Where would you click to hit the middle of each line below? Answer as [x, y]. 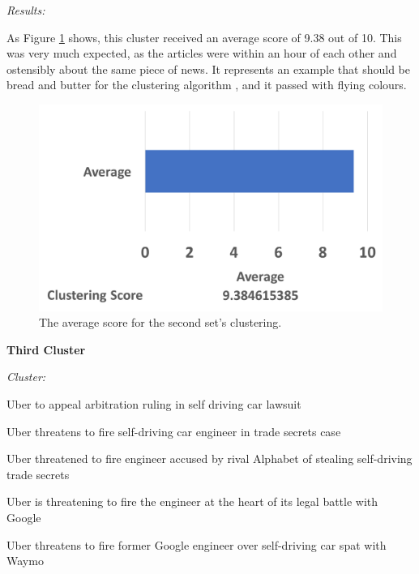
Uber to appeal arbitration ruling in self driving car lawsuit [154, 403]
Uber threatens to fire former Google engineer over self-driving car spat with [197, 544]
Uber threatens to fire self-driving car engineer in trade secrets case [174, 431]
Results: [26, 10]
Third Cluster [46, 349]
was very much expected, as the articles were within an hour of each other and [202, 53]
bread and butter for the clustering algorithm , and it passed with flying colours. [207, 85]
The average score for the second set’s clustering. [160, 322]
